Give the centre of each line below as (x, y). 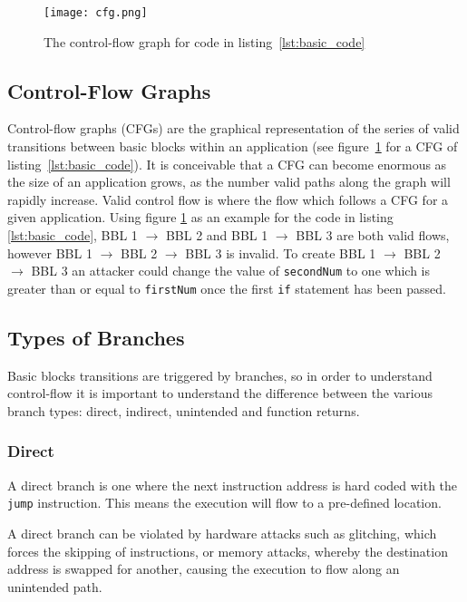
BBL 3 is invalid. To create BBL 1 (281, 252)
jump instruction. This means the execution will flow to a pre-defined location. (224, 503)
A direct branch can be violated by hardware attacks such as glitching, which (222, 533)
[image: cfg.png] (96, 13)
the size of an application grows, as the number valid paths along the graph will (229, 182)
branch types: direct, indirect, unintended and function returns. (184, 410)
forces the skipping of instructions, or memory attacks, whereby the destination (228, 551)
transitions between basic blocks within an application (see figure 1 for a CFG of (233, 146)
